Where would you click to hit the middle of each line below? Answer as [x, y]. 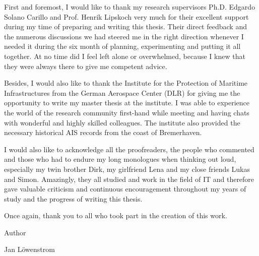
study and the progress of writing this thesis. [73, 198]
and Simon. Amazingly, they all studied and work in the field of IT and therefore [129, 179]
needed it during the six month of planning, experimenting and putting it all [122, 46]
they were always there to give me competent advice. [86, 66]
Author [15, 232]
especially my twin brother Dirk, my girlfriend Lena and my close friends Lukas [127, 169]
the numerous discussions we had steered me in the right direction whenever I [124, 36]
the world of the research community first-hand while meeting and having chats [127, 112]
